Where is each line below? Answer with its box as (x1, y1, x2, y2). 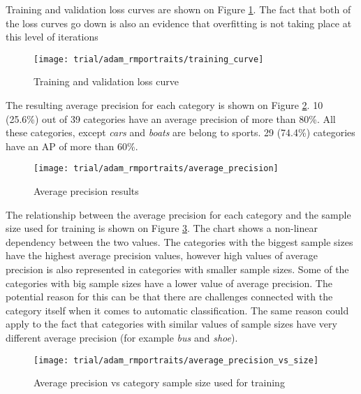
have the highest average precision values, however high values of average (6, 248, 318, 263)
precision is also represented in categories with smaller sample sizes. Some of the (6, 262, 349, 277)
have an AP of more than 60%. (6, 138, 138, 153)
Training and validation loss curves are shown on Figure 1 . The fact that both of (6, 2, 351, 16)
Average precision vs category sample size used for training (34, 375, 285, 390)
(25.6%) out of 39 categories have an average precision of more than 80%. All (6, 111, 336, 126)
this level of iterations (6, 29, 98, 44)
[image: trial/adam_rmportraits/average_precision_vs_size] (34, 355, 319, 365)
